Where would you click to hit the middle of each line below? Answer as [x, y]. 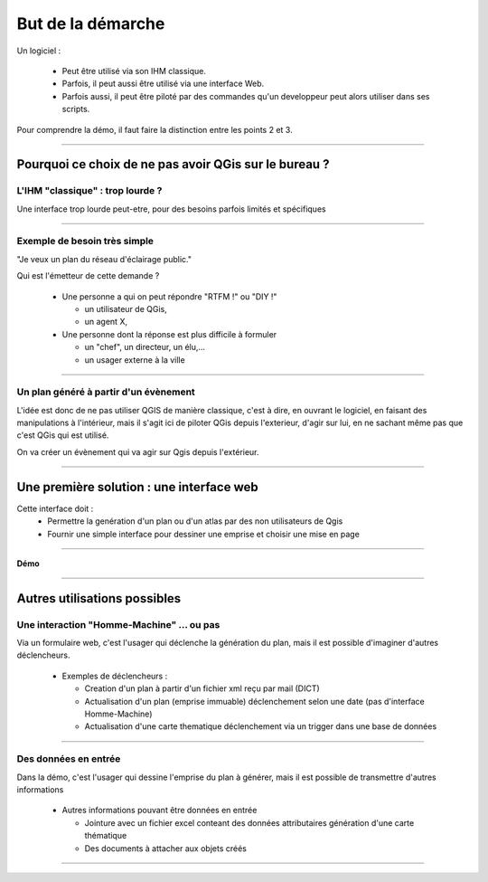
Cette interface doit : [55, 508]
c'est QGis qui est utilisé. [63, 435]
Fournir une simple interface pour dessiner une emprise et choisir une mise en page [204, 534]
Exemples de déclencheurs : [115, 676]
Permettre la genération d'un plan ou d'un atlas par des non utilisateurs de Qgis [195, 521]
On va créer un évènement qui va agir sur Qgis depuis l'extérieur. [138, 451]
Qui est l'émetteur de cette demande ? [88, 276]
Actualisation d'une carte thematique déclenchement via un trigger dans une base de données [261, 726]
